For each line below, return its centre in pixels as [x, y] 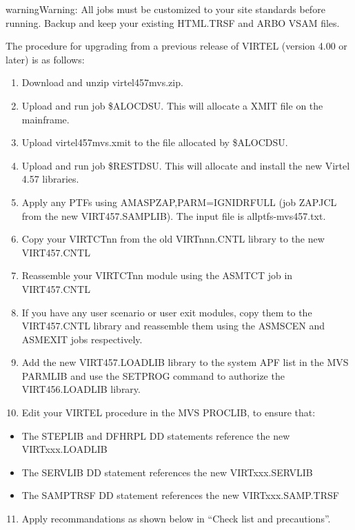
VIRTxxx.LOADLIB [64, 449]
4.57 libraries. [50, 179]
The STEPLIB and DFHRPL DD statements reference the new [156, 435]
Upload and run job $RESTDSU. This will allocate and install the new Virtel [186, 165]
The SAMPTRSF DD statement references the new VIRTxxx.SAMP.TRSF [180, 495]
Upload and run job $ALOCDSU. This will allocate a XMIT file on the [172, 105]
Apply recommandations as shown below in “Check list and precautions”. [176, 519]
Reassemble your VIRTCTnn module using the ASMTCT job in [157, 275]
